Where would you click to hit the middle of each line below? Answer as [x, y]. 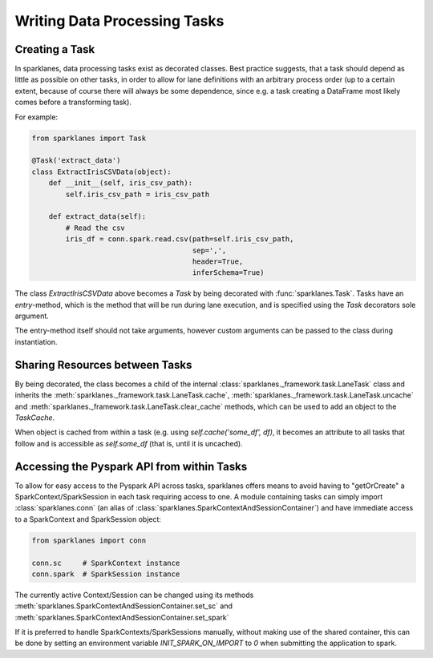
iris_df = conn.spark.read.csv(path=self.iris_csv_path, [180, 239]
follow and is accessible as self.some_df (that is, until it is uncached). [129, 443]
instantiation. [36, 341]
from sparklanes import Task [89, 138]
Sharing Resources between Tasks [103, 365]
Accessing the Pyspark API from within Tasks [131, 466]
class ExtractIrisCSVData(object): [101, 172]
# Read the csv [95, 228]
